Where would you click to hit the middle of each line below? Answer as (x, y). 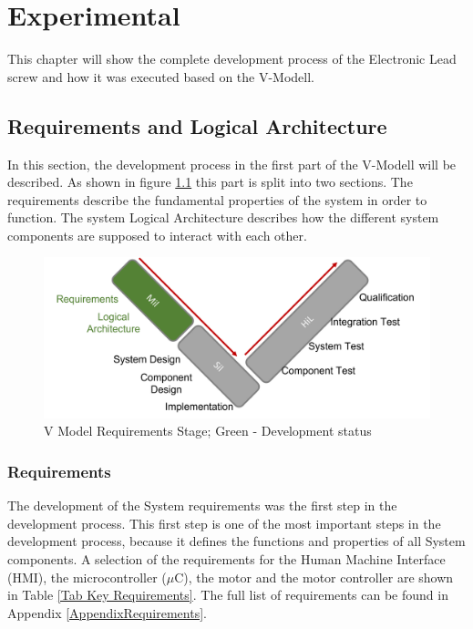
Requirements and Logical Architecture (197, 125)
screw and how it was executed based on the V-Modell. (161, 76)
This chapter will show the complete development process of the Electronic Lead (232, 59)
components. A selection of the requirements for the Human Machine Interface (226, 559)
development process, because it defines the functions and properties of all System (236, 541)
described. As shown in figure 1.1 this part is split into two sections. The (210, 182)
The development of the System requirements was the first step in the (202, 505)
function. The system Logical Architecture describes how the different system (223, 217)
